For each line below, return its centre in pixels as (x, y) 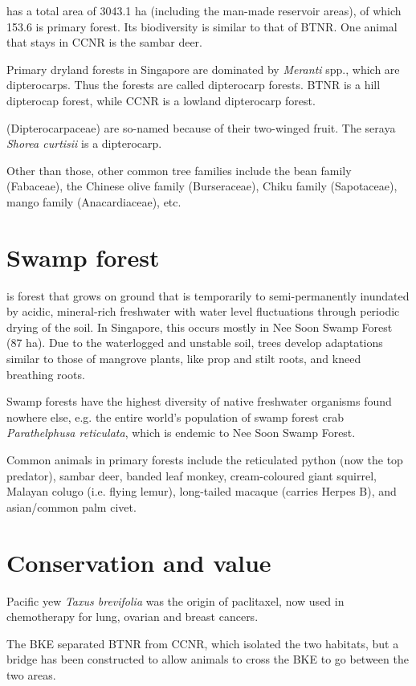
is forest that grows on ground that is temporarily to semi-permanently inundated (208, 295)
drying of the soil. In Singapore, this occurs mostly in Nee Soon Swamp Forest (200, 327)
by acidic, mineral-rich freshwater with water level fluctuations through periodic (203, 311)
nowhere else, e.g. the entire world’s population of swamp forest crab (175, 416)
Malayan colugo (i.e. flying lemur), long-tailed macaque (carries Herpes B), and (202, 491)
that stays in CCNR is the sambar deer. (104, 42)
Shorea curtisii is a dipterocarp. (84, 143)
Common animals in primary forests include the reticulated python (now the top (205, 459)
